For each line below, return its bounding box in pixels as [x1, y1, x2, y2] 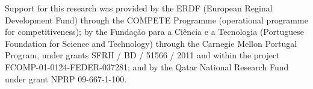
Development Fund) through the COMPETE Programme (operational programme [5, 13, 308, 26]
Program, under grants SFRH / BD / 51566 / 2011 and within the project [5, 49, 280, 61]
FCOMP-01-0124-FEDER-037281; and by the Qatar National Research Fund [5, 60, 289, 73]
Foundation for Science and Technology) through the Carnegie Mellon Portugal [5, 37, 297, 49]
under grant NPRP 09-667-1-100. [5, 72, 127, 85]
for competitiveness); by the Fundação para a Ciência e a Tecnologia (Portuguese [5, 25, 304, 38]
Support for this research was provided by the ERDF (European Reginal [5, 2, 273, 14]
